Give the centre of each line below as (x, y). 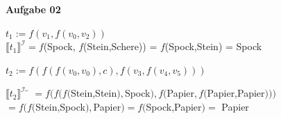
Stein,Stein (94, 93)
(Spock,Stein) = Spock (213, 46)
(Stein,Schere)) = (120, 46)
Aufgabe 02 (33, 9)
